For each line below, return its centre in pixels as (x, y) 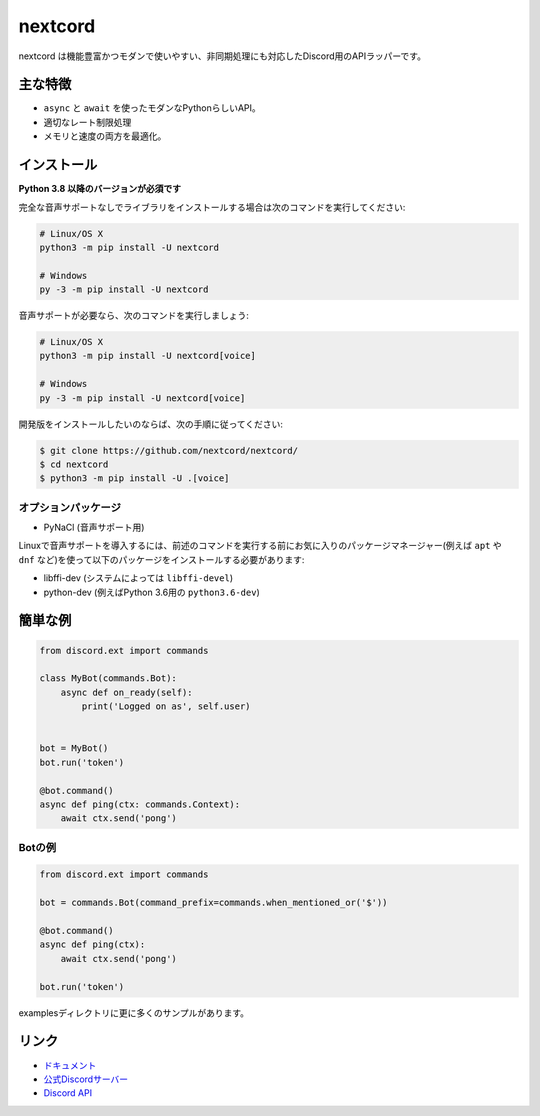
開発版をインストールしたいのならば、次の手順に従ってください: (151, 424)
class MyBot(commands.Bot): (108, 678)
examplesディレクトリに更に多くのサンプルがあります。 (134, 1012)
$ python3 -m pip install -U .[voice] (134, 478)
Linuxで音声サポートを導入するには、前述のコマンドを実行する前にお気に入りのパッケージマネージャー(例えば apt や (260, 546)
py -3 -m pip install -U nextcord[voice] (142, 398)
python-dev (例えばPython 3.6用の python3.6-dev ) (151, 592)
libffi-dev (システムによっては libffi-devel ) (138, 578)
